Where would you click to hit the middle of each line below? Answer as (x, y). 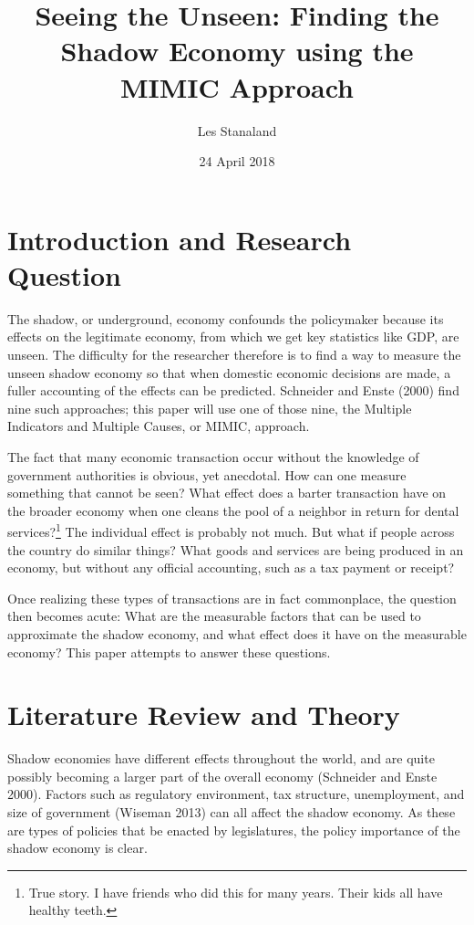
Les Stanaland (237, 130)
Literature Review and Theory (204, 715)
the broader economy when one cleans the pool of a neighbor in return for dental (233, 510)
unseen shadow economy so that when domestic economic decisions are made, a (229, 372)
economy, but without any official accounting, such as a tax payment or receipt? (231, 568)
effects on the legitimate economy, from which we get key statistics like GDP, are (233, 336)
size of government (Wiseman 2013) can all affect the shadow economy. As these (232, 812)
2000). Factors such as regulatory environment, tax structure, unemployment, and (236, 794)
